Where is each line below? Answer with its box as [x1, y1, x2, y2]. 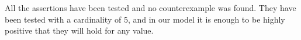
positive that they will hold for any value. [5, 24, 154, 37]
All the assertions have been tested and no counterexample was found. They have [5, 2, 296, 13]
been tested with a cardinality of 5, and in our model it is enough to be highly [5, 13, 285, 25]
